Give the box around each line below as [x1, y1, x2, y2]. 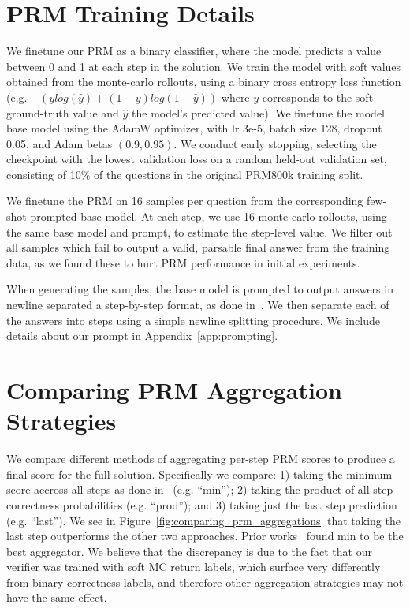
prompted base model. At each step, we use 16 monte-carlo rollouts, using [30, 208, 387, 225]
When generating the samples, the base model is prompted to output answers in [6, 281, 393, 297]
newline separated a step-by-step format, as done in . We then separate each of [6, 297, 389, 313]
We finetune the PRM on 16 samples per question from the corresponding [6, 192, 363, 209]
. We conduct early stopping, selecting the [173, 135, 377, 151]
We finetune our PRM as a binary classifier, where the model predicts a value [6, 43, 382, 59]
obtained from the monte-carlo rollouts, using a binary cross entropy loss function [6, 73, 401, 90]
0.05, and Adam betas [6, 135, 113, 151]
